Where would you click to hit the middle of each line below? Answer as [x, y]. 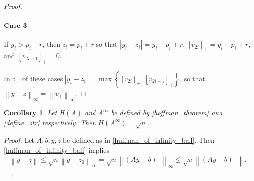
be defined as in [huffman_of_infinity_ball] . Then [139, 140]
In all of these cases [33, 78]
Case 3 [16, 25]
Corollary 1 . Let [31, 113]
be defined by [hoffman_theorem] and [167, 113]
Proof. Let [19, 140]
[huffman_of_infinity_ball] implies [57, 149]
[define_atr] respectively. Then [50, 122]
